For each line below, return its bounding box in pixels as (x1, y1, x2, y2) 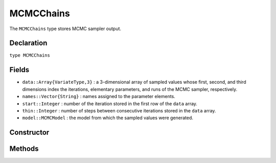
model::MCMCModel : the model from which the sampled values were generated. (22, 115, 194, 121)
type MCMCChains (9, 53, 51, 58)
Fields (9, 65, 30, 74)
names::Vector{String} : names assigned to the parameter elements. (22, 94, 176, 100)
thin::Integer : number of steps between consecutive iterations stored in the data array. (22, 107, 216, 113)
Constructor (9, 128, 50, 137)
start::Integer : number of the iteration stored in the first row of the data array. (22, 100, 198, 107)
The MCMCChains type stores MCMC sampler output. (9, 26, 122, 32)
